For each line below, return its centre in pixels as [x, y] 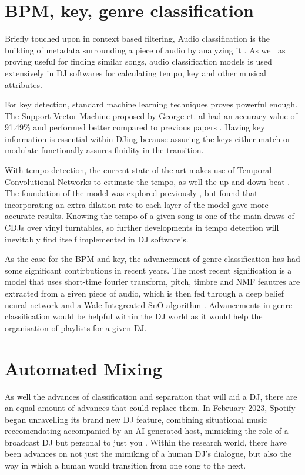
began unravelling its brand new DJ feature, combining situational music [136, 419]
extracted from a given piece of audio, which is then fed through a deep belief [145, 293]
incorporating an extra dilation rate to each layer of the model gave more [137, 204]
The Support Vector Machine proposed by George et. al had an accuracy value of [151, 115]
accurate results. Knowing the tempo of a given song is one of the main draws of [150, 216]
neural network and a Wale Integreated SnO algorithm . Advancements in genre [149, 304]
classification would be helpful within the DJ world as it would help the [134, 316]
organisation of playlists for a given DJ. [76, 327]
